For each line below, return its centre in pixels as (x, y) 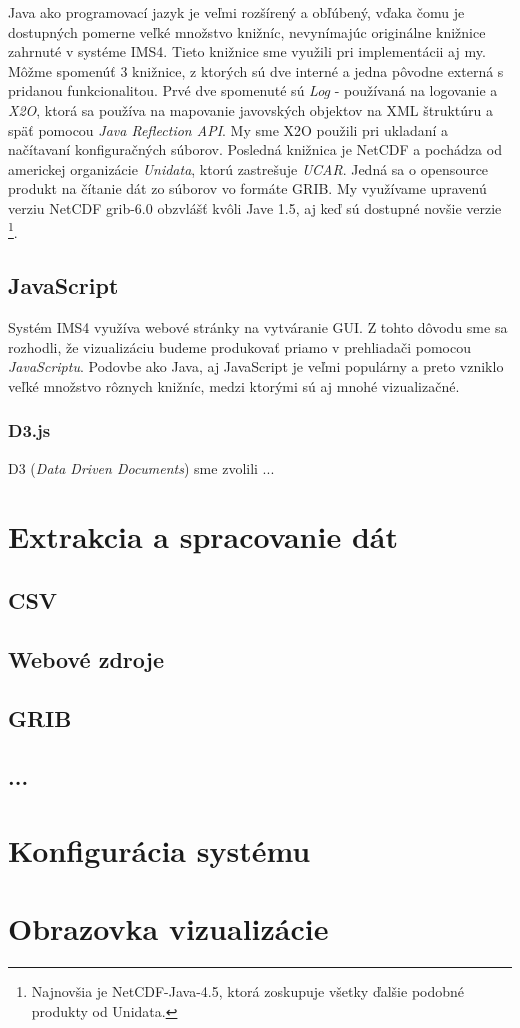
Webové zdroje (86, 658)
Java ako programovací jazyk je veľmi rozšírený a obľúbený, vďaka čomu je (236, 12)
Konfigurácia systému (159, 849)
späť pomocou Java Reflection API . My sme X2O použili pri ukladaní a (228, 129)
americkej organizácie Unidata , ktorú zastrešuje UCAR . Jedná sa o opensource (248, 168)
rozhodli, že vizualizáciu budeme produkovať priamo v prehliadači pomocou (239, 346)
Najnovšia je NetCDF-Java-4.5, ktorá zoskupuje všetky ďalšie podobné (248, 991)
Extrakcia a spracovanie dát (203, 536)
